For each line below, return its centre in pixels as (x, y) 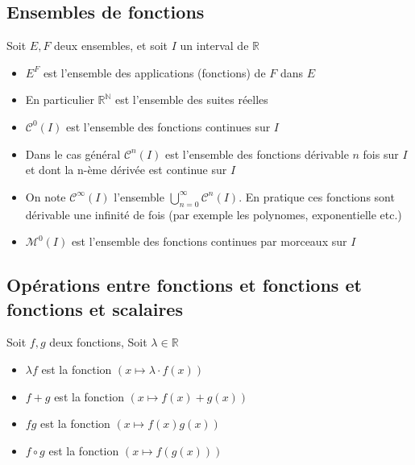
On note (46, 196)
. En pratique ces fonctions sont (317, 196)
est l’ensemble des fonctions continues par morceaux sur (209, 241)
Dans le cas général (73, 154)
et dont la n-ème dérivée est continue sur (126, 170)
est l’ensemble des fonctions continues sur (168, 126)
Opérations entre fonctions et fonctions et (184, 285)
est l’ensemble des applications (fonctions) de (154, 72)
